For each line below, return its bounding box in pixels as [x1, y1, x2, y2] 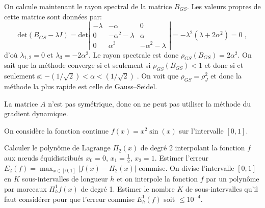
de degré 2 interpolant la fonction [140, 142, 245, 153]
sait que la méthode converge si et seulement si [4, 60, 151, 70]
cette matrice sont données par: [4, 11, 102, 21]
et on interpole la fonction [116, 173, 198, 184]
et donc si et [204, 60, 244, 70]
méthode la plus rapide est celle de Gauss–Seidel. [4, 81, 157, 91]
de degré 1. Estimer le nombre [81, 183, 175, 194]
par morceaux [4, 183, 47, 194]
